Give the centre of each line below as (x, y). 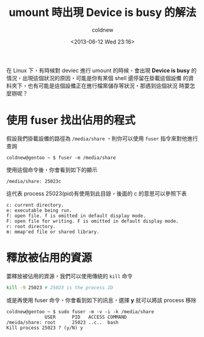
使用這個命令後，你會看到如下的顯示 (52, 169)
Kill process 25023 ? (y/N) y (45, 328)
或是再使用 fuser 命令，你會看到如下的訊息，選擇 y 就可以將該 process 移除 (101, 300)
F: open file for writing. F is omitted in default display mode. (93, 221)
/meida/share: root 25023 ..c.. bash (63, 322)
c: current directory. (35, 205)
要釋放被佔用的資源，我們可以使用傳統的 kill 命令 (70, 276)
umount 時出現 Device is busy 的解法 (103, 13)
